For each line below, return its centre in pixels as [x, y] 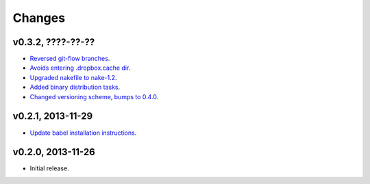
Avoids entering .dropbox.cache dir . [80, 68]
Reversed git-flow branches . [70, 59]
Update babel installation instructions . [83, 133]
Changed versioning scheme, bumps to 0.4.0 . [94, 96]
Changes [39, 18]
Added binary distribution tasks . [75, 87]
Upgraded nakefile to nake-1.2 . [73, 77]
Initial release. [49, 168]
